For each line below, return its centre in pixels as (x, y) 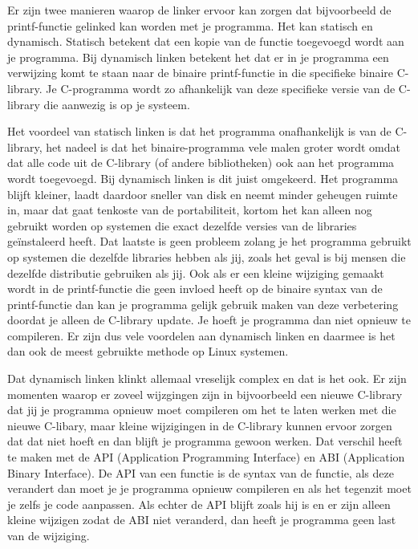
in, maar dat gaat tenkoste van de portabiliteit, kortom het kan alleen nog (190, 210)
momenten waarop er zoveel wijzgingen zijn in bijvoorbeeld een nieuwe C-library (205, 394)
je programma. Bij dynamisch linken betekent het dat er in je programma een (198, 57)
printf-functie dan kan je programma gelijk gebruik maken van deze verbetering (203, 304)
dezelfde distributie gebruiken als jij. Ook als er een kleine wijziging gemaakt (196, 272)
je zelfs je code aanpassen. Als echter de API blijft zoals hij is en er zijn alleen (199, 504)
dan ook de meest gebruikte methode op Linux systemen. (148, 351)
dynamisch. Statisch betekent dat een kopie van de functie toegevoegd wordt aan (206, 41)
